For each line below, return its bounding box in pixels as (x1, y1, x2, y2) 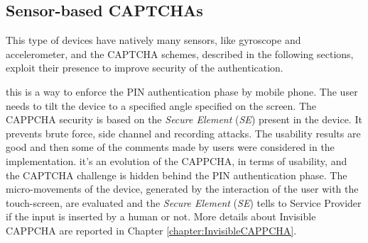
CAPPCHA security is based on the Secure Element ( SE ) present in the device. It (6, 112, 362, 127)
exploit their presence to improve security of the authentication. (6, 60, 283, 75)
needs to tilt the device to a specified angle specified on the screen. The (6, 98, 317, 113)
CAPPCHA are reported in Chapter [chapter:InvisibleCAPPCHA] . (6, 222, 297, 237)
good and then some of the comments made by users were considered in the (6, 140, 335, 154)
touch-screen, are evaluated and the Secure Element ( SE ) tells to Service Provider (6, 195, 362, 210)
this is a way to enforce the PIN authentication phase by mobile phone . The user (6, 84, 358, 98)
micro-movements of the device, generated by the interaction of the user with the (6, 181, 359, 196)
